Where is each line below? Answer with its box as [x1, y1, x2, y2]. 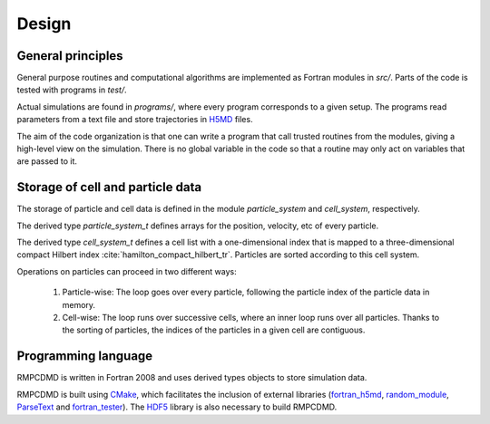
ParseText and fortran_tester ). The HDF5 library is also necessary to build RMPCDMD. [16, 401, 338, 412]
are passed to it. [16, 156, 77, 167]
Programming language [16, 349, 153, 364]
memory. [62, 299, 95, 310]
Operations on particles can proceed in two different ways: [16, 265, 237, 276]
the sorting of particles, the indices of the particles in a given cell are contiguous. [62, 324, 366, 335]
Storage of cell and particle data [16, 179, 202, 195]
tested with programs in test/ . [16, 84, 127, 95]
